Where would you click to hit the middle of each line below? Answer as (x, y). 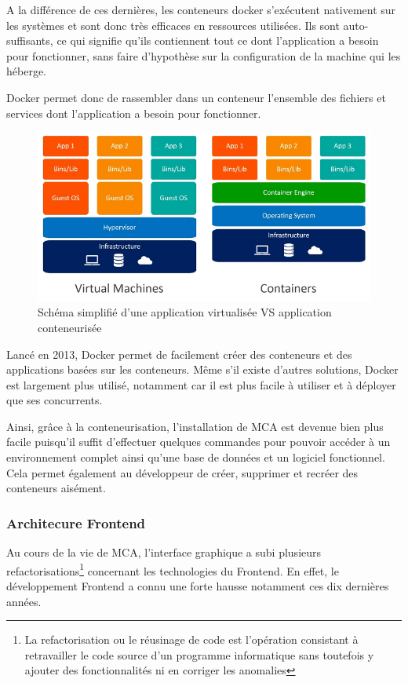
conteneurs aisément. (56, 488)
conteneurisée (70, 327)
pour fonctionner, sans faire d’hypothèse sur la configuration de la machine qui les (204, 55)
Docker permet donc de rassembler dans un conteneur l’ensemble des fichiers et (196, 97)
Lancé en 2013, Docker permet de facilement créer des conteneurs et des (179, 354)
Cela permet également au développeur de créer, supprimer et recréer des (182, 472)
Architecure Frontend (76, 522)
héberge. (26, 71)
